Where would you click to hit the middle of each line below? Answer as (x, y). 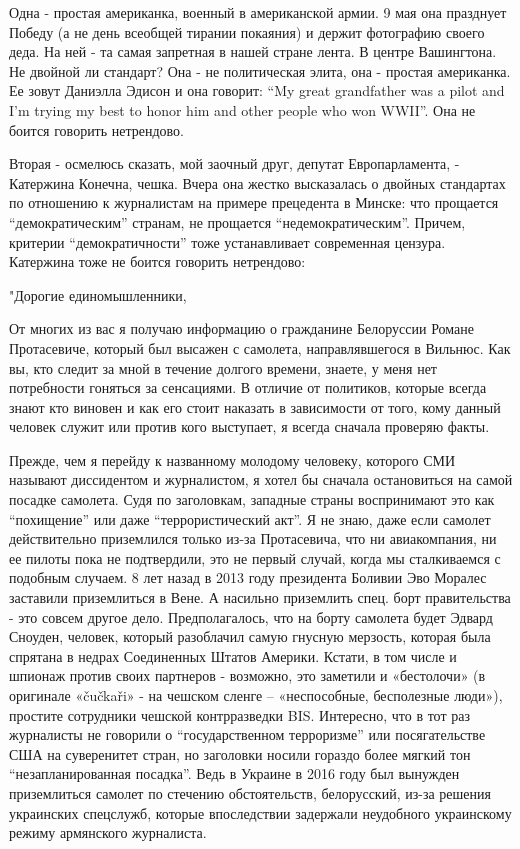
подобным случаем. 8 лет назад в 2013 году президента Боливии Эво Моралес (248, 577)
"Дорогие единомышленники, (98, 294)
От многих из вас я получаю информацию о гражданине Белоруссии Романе (241, 328)
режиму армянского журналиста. (108, 832)
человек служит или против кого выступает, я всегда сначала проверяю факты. (249, 426)
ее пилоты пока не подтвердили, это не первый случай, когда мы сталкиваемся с (255, 557)
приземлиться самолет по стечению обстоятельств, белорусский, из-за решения (250, 792)
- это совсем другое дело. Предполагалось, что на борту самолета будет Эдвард (251, 616)
